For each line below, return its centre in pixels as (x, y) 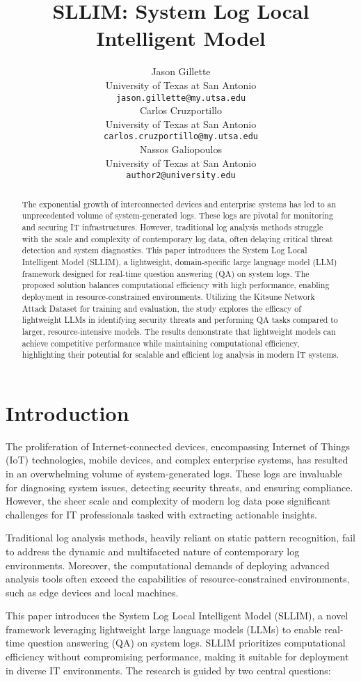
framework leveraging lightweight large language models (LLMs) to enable (163, 629)
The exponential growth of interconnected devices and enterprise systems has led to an (179, 204)
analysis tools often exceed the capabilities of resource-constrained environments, (178, 579)
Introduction (67, 412)
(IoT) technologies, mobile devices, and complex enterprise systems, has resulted (177, 460)
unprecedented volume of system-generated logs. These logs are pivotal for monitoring (177, 215)
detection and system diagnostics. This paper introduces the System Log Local (165, 250)
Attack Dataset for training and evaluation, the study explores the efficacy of (161, 308)
